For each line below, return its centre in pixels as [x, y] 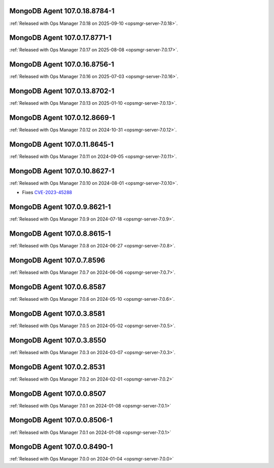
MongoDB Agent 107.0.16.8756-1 [62, 64]
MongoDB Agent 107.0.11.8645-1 [61, 144]
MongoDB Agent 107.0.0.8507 [58, 394]
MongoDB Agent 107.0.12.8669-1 [62, 118]
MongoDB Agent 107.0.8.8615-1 [60, 234]
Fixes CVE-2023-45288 [47, 193]
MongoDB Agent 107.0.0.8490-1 [61, 447]
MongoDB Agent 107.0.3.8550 [58, 340]
